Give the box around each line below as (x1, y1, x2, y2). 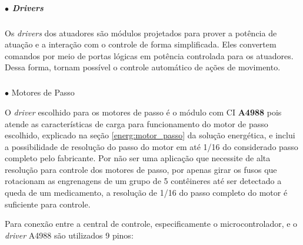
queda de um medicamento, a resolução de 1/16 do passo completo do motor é (5, 186, 288, 199)
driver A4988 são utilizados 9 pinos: (5, 229, 134, 241)
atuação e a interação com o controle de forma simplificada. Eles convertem (5, 38, 277, 50)
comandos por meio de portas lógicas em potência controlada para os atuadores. (5, 49, 294, 62)
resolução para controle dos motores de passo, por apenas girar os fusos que (5, 163, 277, 175)
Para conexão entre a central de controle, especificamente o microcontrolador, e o (5, 217, 298, 230)
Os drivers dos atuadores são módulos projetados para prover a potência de (5, 26, 277, 39)
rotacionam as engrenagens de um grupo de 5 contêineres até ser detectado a (5, 175, 282, 187)
